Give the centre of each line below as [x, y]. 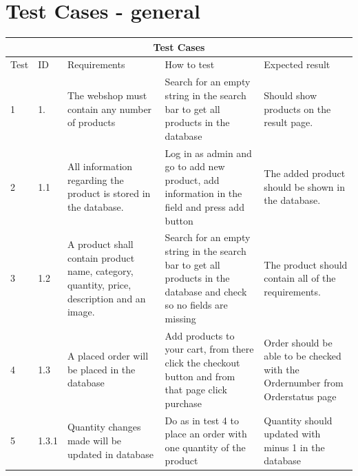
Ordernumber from [304, 383]
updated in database [110, 454]
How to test [190, 64]
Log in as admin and [208, 153]
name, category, [100, 271]
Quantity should [298, 420]
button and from [200, 376]
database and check [206, 291]
